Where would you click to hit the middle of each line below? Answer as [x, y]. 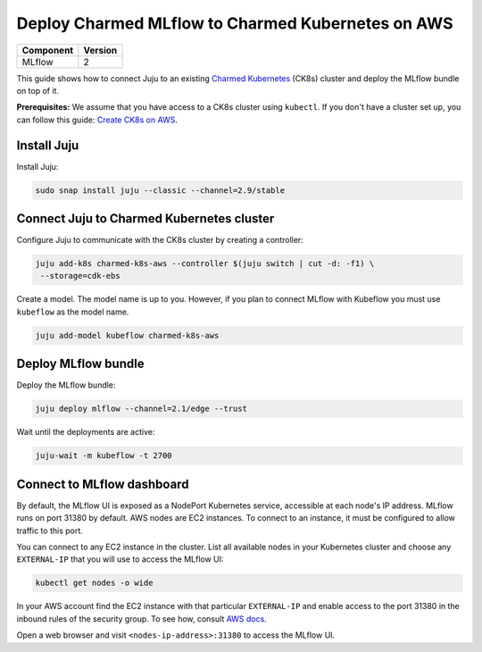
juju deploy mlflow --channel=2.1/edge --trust [141, 409]
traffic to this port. [50, 531]
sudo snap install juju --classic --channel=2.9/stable [160, 190]
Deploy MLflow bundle [80, 364]
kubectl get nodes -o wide [94, 583]
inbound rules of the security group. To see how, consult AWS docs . [141, 619]
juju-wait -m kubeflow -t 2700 [104, 456]
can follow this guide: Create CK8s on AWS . [97, 120]
